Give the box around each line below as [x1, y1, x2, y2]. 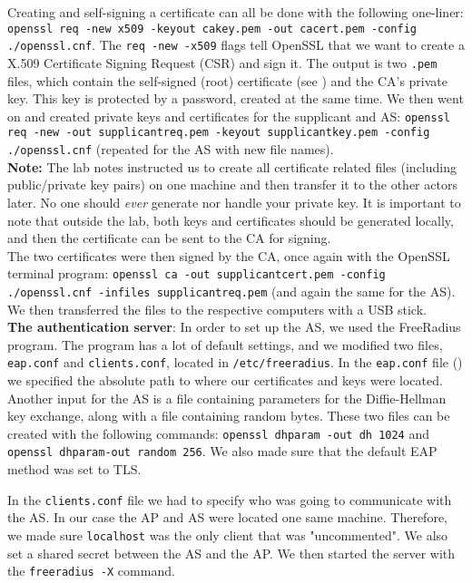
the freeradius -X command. [7, 561, 175, 580]
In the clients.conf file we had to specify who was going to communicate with [7, 490, 452, 509]
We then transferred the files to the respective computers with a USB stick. [7, 299, 427, 318]
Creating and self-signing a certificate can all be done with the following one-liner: [7, 3, 464, 21]
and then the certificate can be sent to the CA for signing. [7, 228, 331, 248]
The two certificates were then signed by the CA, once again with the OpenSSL [7, 246, 450, 265]
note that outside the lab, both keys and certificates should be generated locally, [7, 210, 454, 229]
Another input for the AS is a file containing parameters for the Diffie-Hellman [7, 388, 447, 407]
